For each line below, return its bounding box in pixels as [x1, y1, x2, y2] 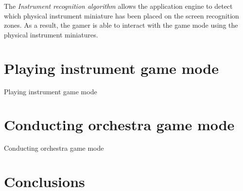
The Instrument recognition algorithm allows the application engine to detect [4, 1, 233, 11]
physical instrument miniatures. [4, 29, 98, 39]
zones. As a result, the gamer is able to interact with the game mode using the [4, 20, 238, 30]
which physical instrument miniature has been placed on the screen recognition [4, 10, 239, 20]
